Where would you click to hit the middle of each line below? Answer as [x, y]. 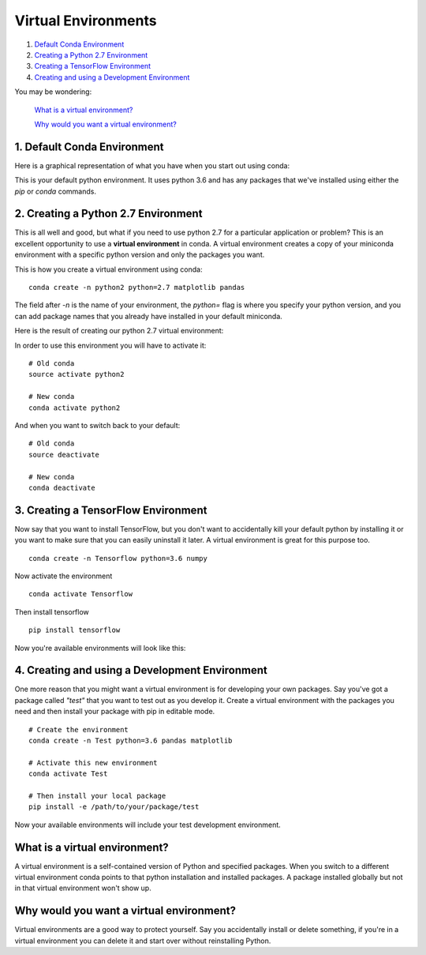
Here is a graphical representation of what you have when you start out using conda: [152, 165]
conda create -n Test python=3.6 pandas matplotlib [131, 741]
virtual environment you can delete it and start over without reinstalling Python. [143, 941]
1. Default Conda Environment [90, 147]
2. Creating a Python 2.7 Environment [108, 214]
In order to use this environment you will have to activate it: [110, 345]
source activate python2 [77, 374]
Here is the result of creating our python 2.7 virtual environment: [119, 331]
